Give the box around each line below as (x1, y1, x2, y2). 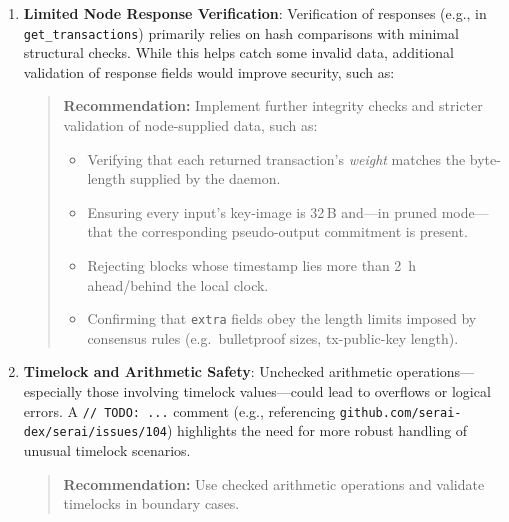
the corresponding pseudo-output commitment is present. (117, 221, 468, 242)
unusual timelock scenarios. (23, 439, 191, 460)
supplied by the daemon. (130, 168, 281, 189)
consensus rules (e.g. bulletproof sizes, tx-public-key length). (87, 327, 459, 348)
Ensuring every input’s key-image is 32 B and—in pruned (87, 201, 437, 222)
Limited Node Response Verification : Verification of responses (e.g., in (23, 3, 487, 23)
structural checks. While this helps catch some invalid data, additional (23, 42, 454, 63)
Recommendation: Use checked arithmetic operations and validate (63, 473, 485, 494)
